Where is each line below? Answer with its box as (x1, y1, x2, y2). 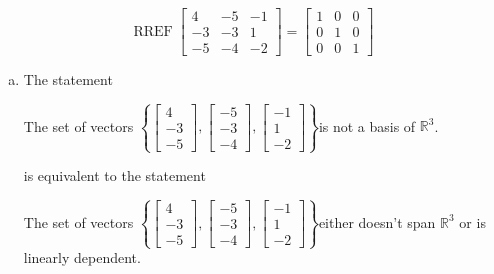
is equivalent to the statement (23, 165, 206, 186)
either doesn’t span (318, 211, 436, 232)
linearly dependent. (23, 247, 141, 268)
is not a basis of (318, 115, 416, 136)
